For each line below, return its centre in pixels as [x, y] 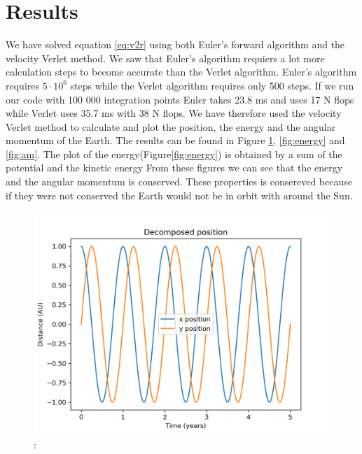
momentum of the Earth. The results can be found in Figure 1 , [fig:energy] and [175, 140]
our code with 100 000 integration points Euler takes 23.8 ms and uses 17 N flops [180, 99]
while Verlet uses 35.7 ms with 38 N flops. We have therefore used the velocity [174, 113]
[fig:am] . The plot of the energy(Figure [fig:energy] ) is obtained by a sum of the [174, 154]
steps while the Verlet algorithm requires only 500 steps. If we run [212, 85]
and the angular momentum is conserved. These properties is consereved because [179, 182]
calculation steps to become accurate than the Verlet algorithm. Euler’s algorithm [181, 72]
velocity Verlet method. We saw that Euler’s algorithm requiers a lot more [165, 58]
